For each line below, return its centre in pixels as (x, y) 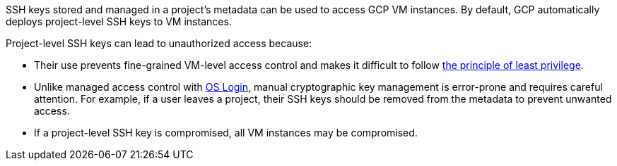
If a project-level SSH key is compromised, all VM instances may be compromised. (226, 133)
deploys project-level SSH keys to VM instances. (119, 21)
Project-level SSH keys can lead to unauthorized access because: (159, 43)
